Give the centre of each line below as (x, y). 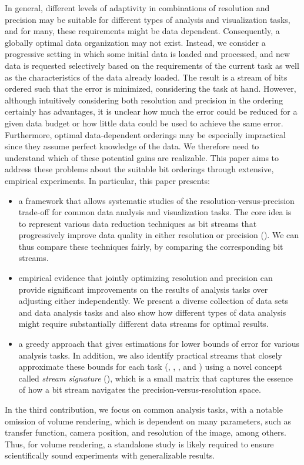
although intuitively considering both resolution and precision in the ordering (144, 100)
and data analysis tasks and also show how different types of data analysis (152, 312)
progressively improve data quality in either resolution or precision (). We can (159, 235)
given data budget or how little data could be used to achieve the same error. (144, 123)
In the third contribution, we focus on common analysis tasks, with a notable (144, 409)
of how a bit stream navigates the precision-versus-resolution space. (140, 389)
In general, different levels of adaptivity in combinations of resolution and (137, 8)
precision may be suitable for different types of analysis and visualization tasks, (148, 19)
